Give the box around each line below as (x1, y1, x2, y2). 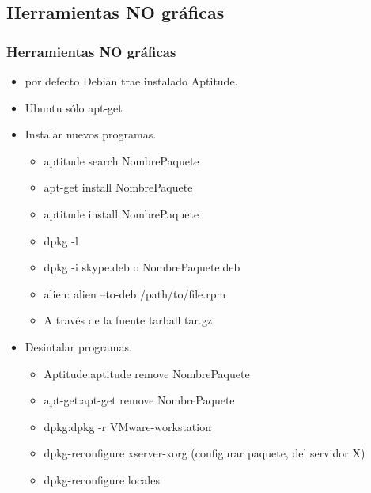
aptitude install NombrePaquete (44, 205, 199, 222)
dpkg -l (44, 232, 78, 248)
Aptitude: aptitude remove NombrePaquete (44, 365, 250, 381)
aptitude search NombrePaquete (44, 152, 199, 169)
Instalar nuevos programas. (25, 126, 157, 142)
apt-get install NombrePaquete (44, 179, 193, 195)
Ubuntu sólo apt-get (25, 99, 123, 116)
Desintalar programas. (25, 338, 132, 355)
